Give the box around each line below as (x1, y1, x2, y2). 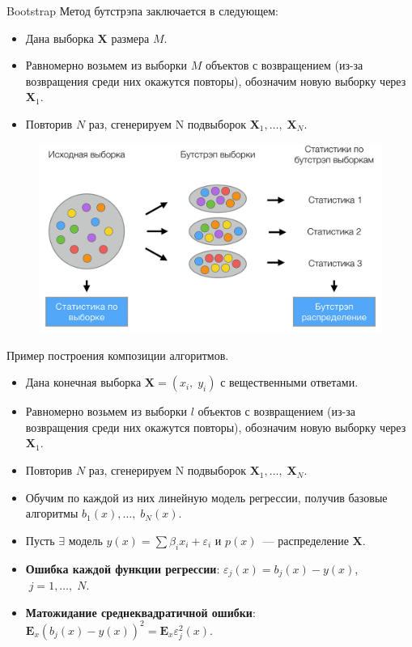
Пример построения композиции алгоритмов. (6, 346, 229, 363)
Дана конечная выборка (25, 374, 142, 391)
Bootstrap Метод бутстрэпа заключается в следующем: (6, 2, 278, 19)
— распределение (262, 531, 349, 548)
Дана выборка (25, 29, 94, 46)
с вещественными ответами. (220, 374, 359, 391)
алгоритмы (25, 505, 79, 522)
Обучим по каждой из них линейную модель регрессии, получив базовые (25, 488, 388, 505)
